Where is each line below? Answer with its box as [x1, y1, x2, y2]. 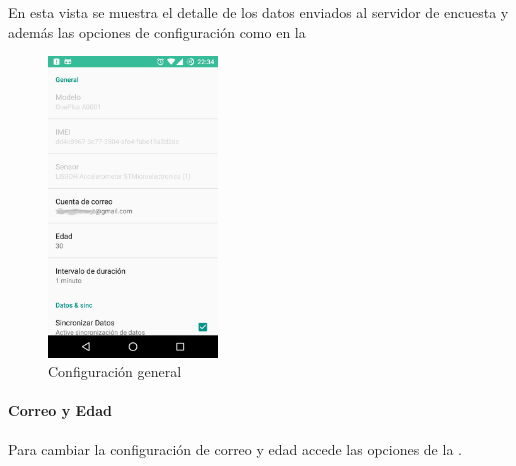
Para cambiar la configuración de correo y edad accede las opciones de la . [8, 438, 462, 459]
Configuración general [48, 361, 182, 382]
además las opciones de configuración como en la [8, 21, 306, 42]
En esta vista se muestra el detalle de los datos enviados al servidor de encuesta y [8, 2, 509, 22]
